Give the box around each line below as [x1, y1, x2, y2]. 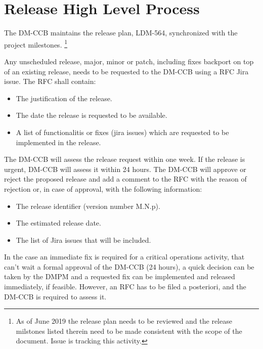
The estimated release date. [16, 217, 101, 228]
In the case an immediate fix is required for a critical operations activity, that [4, 251, 245, 262]
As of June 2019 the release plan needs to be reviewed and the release [16, 316, 232, 326]
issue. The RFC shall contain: [4, 76, 96, 86]
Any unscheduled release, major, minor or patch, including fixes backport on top [4, 56, 254, 66]
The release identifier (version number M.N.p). [16, 200, 160, 211]
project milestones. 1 [4, 37, 68, 50]
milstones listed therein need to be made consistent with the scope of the [16, 325, 242, 336]
